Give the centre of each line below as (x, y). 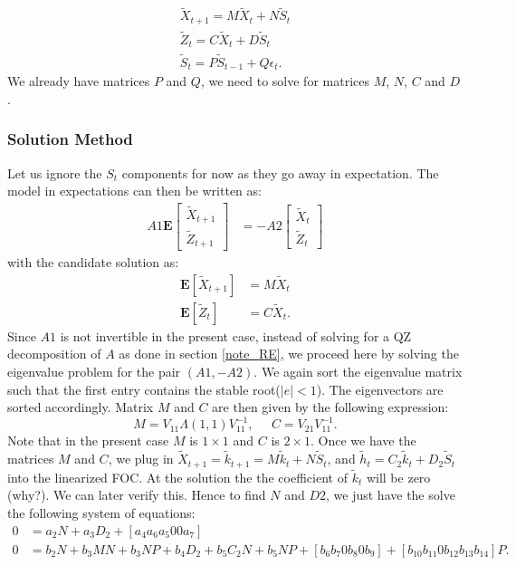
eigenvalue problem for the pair (94, 371)
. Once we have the (363, 441)
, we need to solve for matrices (285, 81)
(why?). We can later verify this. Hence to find (137, 495)
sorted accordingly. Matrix (81, 407)
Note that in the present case (88, 441)
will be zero (398, 477)
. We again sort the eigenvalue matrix (358, 371)
